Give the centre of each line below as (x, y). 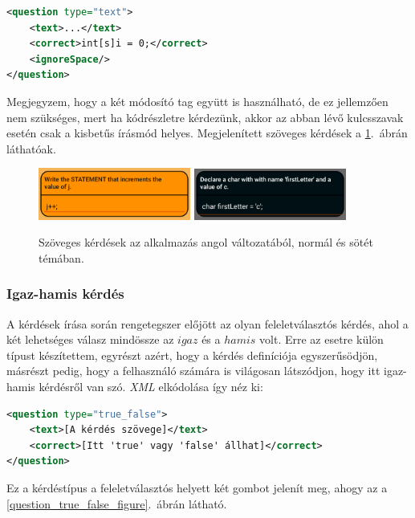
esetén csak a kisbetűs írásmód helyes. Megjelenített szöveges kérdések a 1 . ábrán (207, 133)
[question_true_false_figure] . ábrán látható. (117, 503)
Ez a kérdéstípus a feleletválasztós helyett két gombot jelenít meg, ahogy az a (197, 487)
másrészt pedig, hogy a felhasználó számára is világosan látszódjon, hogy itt (193, 371)
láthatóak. (31, 148)
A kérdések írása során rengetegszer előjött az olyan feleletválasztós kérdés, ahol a (207, 323)
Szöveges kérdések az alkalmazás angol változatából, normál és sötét (206, 242)
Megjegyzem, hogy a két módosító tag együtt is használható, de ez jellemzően (197, 101)
